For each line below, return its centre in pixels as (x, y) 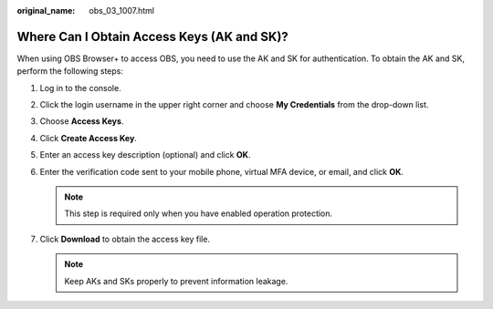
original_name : (46, 10)
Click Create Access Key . (88, 138)
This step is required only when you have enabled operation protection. (199, 213)
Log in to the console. (81, 88)
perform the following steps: (70, 71)
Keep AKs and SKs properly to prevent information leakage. (176, 281)
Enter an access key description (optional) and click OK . (145, 155)
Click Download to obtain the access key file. (125, 239)
